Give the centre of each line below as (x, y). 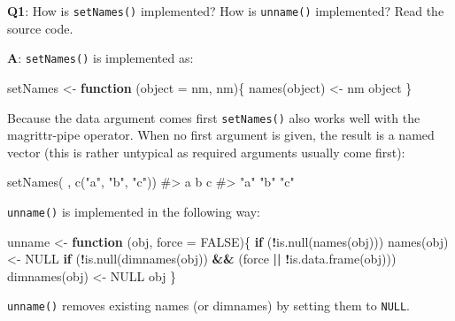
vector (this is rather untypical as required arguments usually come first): (206, 152)
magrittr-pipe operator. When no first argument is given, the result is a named (221, 135)
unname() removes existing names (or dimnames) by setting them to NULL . (209, 306)
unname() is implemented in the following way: (134, 211)
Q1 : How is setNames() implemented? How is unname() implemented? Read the (226, 11)
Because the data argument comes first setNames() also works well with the (214, 117)
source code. (40, 28)
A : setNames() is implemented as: (100, 58)
